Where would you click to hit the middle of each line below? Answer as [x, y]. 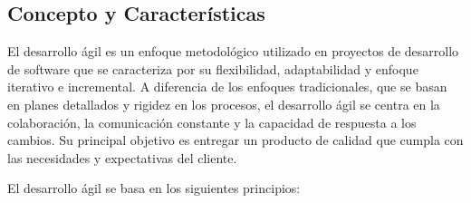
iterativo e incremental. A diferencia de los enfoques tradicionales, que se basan [227, 87]
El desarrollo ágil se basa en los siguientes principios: [154, 188]
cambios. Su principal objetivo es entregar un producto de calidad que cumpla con [235, 140]
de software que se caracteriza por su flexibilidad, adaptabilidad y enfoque [213, 68]
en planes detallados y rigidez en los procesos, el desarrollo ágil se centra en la [224, 104]
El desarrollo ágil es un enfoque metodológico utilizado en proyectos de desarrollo [233, 51]
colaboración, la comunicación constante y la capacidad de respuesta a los [212, 122]
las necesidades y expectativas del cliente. [122, 157]
